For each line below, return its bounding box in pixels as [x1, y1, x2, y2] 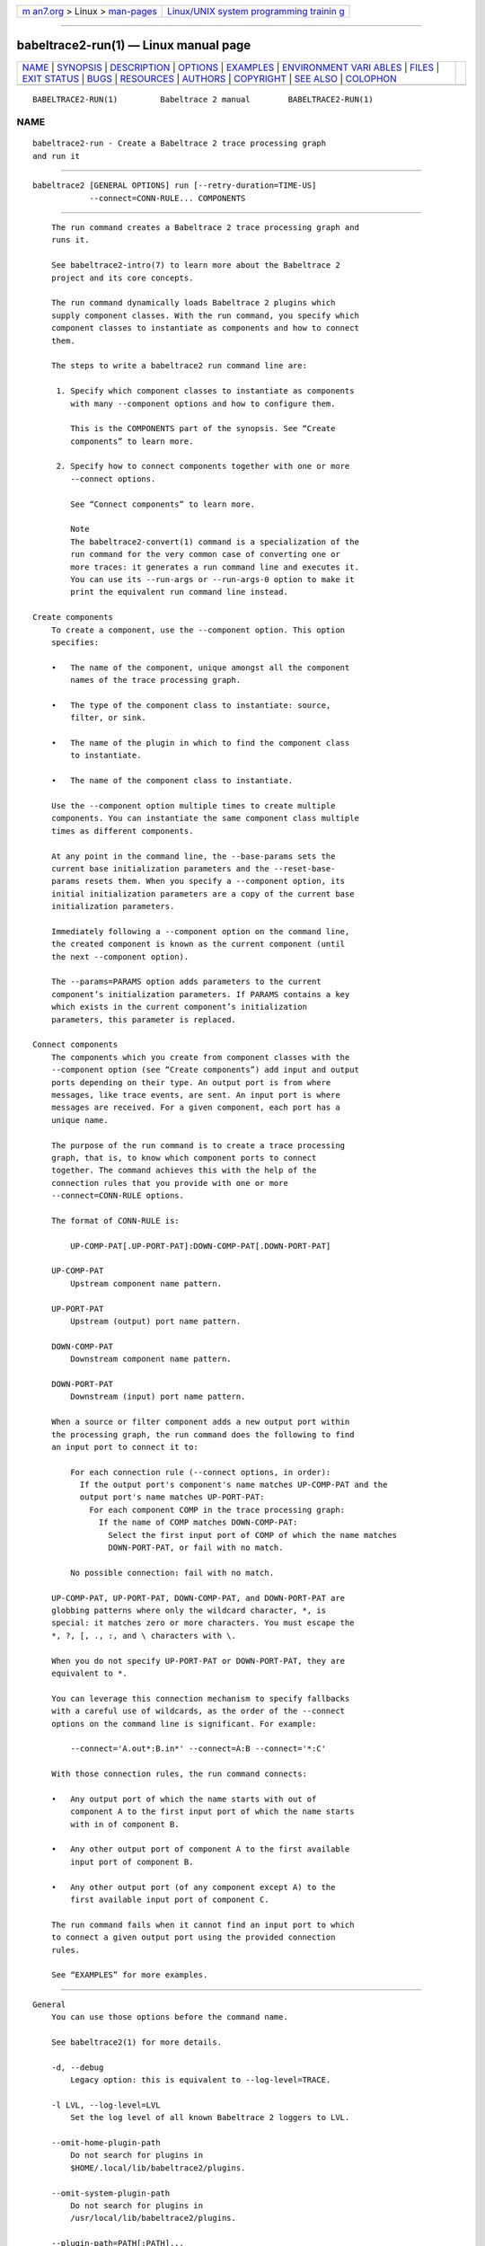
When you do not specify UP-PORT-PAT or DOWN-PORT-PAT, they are [50, 1656, 346, 1666]
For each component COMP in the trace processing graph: [89, 1505, 346, 1515]
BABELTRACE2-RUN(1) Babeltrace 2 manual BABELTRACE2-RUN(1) [32, 94, 374, 104]
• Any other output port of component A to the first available [50, 1844, 350, 1854]
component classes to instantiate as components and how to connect [50, 323, 359, 333]
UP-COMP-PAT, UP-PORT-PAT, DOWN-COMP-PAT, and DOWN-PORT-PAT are [50, 1593, 346, 1603]
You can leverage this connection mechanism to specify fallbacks [50, 1693, 350, 1703]
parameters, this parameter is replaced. [50, 1014, 237, 1024]
